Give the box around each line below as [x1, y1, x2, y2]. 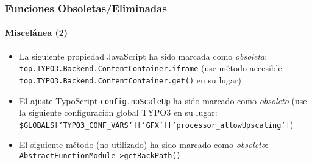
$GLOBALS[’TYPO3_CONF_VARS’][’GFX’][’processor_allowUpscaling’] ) [19, 118, 294, 130]
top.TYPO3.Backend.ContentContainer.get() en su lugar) [19, 73, 242, 86]
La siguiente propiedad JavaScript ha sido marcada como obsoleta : [19, 49, 268, 62]
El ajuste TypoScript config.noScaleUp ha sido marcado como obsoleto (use [19, 94, 307, 107]
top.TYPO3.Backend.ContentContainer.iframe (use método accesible [19, 61, 282, 74]
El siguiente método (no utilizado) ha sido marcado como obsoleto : [19, 138, 268, 151]
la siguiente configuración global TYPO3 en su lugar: [19, 106, 218, 119]
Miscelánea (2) [5, 26, 68, 39]
